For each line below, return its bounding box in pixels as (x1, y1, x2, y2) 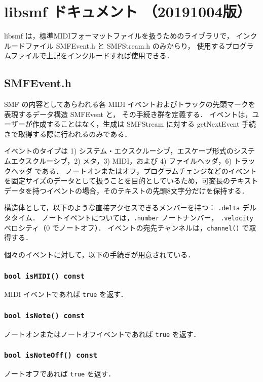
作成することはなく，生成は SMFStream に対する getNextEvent (32, 119, 240, 129)
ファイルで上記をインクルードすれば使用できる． (11, 50, 174, 61)
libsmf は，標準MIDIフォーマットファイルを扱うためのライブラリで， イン (4, 30, 250, 41)
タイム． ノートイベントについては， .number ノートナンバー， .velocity (11, 212, 253, 223)
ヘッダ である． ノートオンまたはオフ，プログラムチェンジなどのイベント (11, 165, 257, 176)
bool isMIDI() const (4, 272, 85, 280)
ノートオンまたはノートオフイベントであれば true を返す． (4, 328, 201, 339)
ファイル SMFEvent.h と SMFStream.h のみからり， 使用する (25, 40, 226, 51)
